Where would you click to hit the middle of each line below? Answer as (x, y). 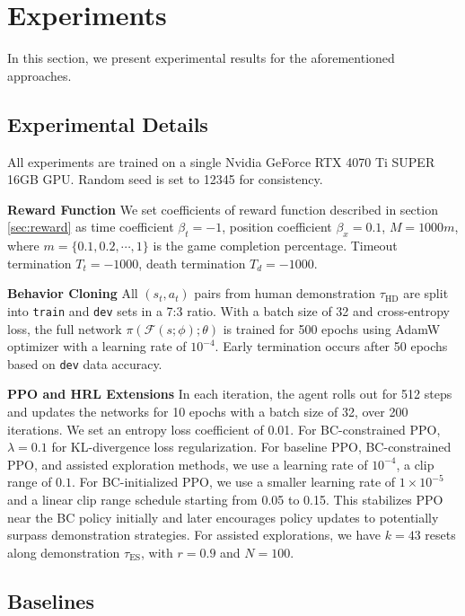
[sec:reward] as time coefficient (91, 227)
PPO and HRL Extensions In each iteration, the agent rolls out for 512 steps (230, 394)
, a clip (415, 464)
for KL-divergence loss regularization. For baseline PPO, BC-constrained (251, 447)
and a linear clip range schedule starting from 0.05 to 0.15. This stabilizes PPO (225, 499)
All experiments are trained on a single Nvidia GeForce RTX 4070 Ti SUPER (221, 161)
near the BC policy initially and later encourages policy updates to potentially (223, 517)
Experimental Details (108, 123)
